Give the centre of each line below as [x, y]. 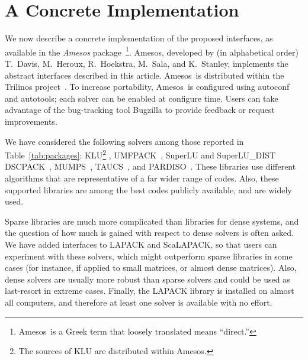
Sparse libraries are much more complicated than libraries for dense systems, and [152, 221]
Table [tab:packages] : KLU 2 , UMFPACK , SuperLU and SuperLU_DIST [140, 154]
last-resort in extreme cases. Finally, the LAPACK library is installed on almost [150, 291]
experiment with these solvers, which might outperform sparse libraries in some [149, 256]
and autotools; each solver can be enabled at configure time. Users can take [142, 98]
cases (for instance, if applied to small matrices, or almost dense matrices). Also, [151, 267]
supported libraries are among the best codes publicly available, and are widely [148, 189]
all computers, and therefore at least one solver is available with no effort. [139, 302]
